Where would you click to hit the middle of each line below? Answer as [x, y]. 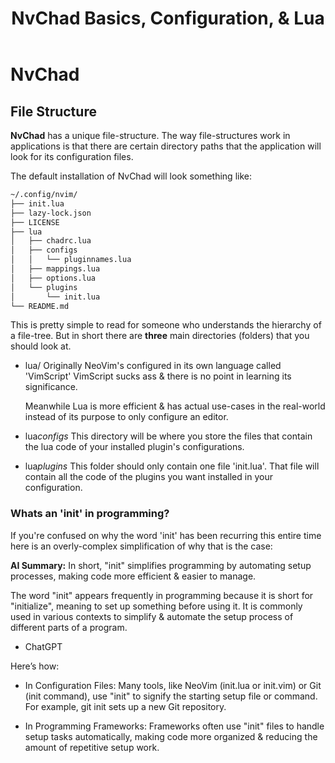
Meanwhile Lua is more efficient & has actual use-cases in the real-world [175, 406]
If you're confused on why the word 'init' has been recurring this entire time [166, 535]
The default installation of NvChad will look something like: [131, 176]
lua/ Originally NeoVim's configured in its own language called [153, 366]
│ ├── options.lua [53, 278]
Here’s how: [35, 666]
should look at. [41, 346]
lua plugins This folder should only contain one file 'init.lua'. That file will [172, 466]
